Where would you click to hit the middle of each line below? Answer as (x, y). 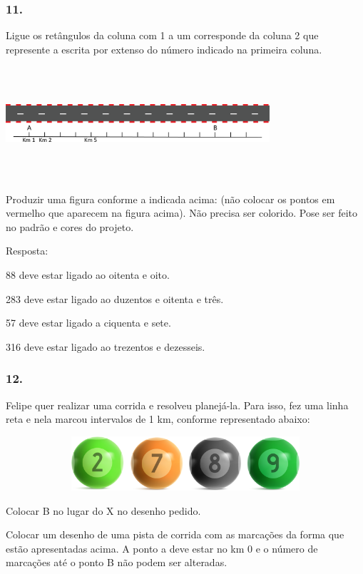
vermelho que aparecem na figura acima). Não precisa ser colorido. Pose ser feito (182, 213)
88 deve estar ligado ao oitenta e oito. (88, 274)
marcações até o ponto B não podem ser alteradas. (117, 562)
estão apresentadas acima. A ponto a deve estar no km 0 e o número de (162, 548)
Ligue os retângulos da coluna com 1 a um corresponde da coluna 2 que (162, 35)
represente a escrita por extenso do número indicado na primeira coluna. (164, 49)
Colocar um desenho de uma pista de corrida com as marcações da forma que (175, 534)
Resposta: (27, 251)
